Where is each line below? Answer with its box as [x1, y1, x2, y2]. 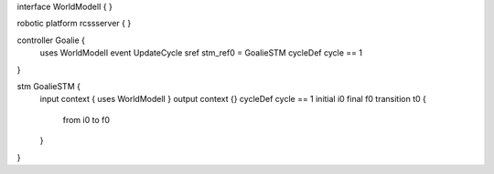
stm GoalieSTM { [16, 80, 81, 91]
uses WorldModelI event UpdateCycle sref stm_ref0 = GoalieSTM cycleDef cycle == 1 [39, 47, 363, 58]
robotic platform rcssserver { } [16, 18, 132, 29]
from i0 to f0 [62, 114, 110, 125]
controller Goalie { [16, 35, 86, 46]
